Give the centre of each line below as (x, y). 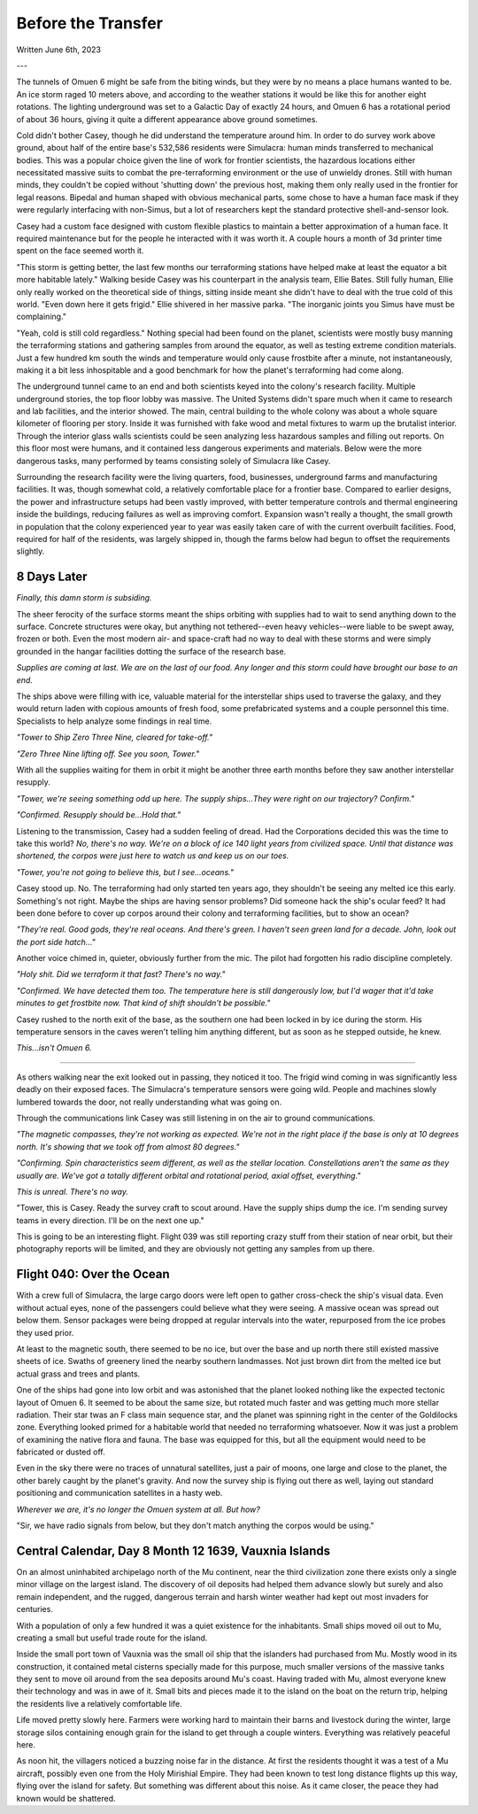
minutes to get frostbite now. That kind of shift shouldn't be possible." (143, 1003)
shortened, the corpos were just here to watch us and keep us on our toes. (153, 856)
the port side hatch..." (56, 942)
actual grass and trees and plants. (78, 1374)
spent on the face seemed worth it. (80, 251)
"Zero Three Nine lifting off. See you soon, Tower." (108, 754)
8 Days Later (52, 577)
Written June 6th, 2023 (59, 50)
